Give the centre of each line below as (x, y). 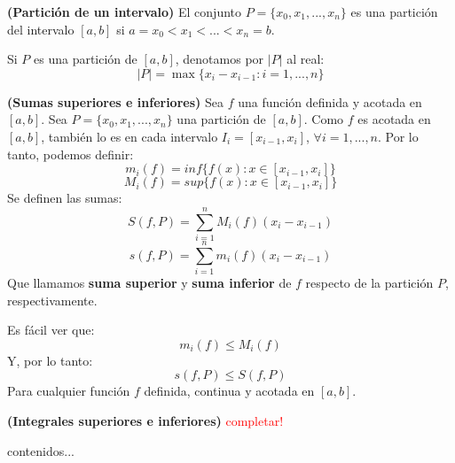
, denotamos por (220, 59)
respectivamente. (52, 300)
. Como (324, 119)
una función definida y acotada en (330, 101)
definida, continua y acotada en (229, 391)
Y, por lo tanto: (50, 360)
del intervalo (41, 29)
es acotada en (394, 119)
